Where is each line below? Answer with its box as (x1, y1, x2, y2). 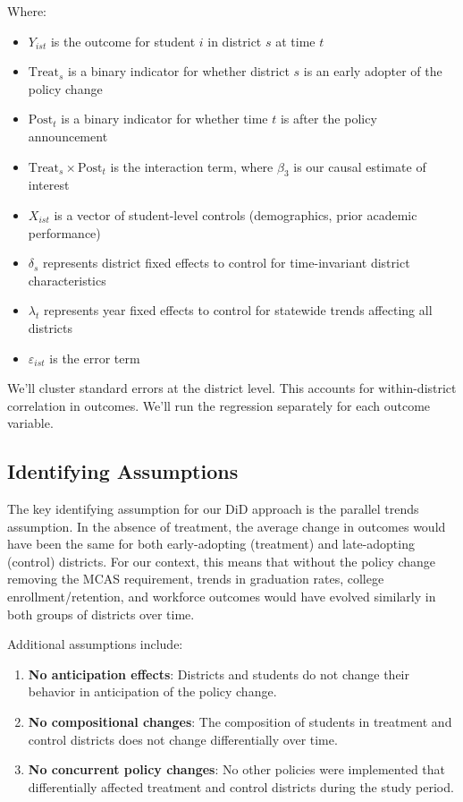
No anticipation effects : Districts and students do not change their (28, 664, 409, 683)
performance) (28, 223, 101, 242)
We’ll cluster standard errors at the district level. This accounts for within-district (7, 379, 457, 397)
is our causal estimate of (293, 157, 426, 175)
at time (275, 31, 316, 50)
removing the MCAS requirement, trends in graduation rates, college (7, 569, 384, 588)
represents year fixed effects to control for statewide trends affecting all (43, 301, 433, 320)
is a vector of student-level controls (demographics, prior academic (54, 205, 417, 224)
